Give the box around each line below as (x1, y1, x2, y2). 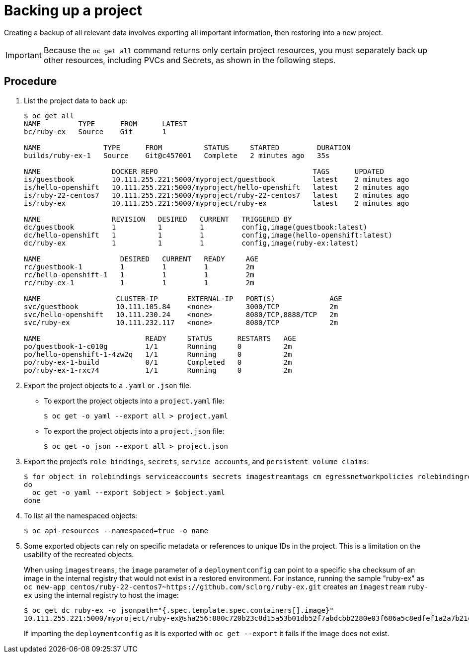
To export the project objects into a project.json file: (44, 426, 225, 435)
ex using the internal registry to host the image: (24, 590, 179, 599)
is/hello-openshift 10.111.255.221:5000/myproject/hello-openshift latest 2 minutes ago (24, 183, 409, 191)
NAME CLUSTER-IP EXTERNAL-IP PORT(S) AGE (24, 294, 342, 303)
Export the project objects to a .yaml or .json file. (24, 381, 191, 390)
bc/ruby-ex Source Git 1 (24, 127, 166, 136)
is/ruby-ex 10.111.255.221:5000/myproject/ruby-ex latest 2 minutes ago (24, 199, 409, 207)
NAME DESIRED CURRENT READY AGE (24, 254, 259, 263)
